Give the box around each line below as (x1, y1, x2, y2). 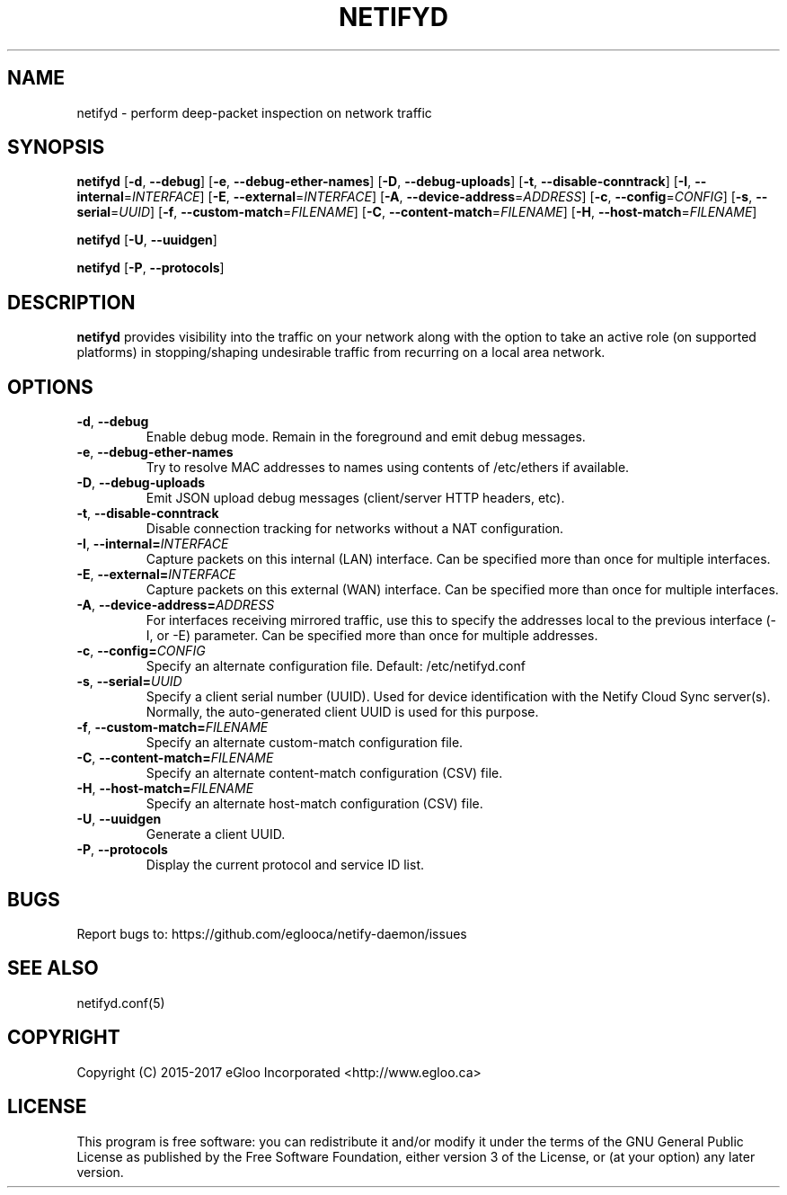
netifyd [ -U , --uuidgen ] (76, 232, 217, 248)
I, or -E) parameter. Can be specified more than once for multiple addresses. (146, 628, 598, 644)
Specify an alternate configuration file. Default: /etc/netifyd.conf (146, 658, 526, 674)
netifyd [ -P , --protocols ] (76, 260, 225, 276)
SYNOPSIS (7, 136, 105, 159)
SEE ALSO (7, 957, 99, 980)
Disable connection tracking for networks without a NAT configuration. (146, 521, 564, 537)
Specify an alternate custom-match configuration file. (146, 735, 464, 751)
